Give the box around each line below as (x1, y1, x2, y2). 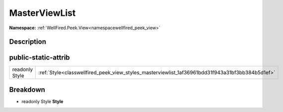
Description (9, 38, 47, 46)
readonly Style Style (21, 98, 64, 104)
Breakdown (9, 85, 46, 94)
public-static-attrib (9, 54, 70, 62)
